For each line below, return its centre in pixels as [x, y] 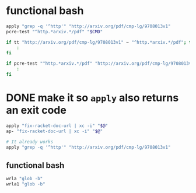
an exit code [36, 110]
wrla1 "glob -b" [26, 184]
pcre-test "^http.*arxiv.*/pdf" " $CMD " [55, 31]
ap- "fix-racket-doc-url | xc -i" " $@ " [55, 131]
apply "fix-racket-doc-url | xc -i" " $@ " [57, 126]
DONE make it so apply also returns [92, 98]
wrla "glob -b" [24, 179]
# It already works [30, 142]
